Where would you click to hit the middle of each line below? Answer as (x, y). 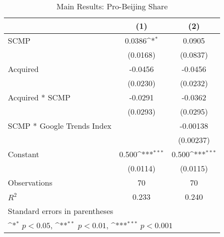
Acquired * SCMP (39, 97)
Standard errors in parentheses (61, 211)
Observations (30, 182)
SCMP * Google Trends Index (60, 126)
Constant (24, 154)
